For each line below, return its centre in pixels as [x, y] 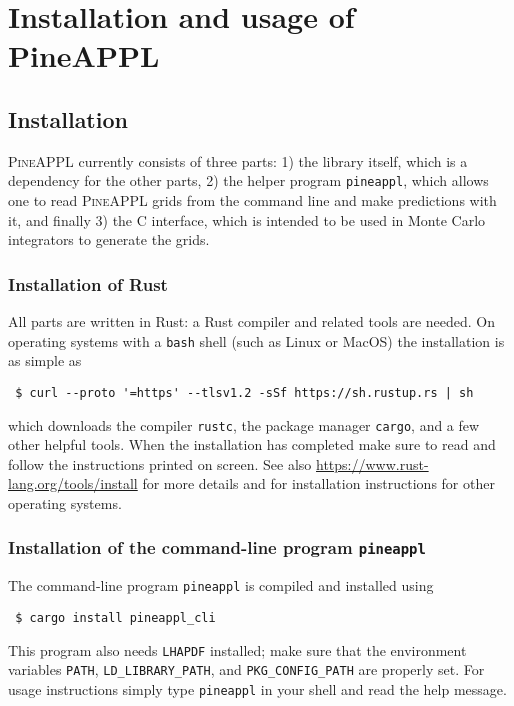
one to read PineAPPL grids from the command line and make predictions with [252, 200]
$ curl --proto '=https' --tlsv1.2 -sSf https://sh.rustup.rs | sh [244, 392]
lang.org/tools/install [73, 483]
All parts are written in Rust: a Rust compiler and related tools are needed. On [252, 321]
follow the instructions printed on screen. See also [160, 463]
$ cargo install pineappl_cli [115, 617]
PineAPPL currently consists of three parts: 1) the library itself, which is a [238, 160]
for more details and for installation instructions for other [318, 483]
